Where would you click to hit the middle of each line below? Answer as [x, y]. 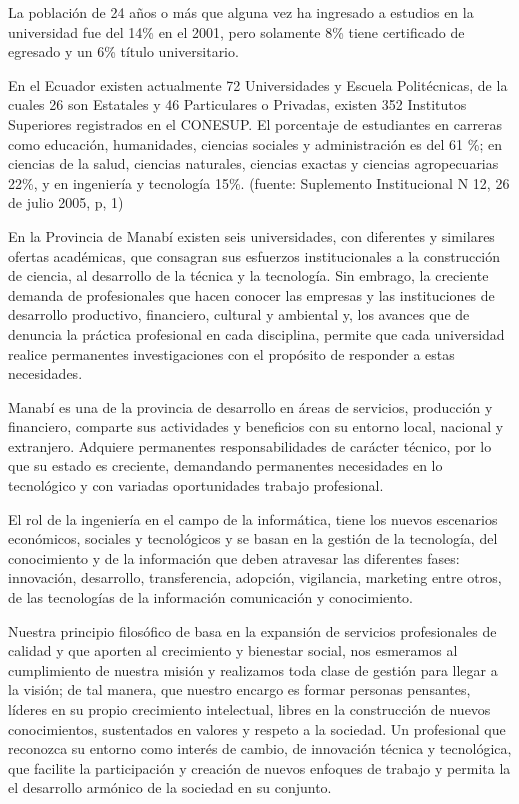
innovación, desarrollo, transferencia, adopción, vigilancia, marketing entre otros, [255, 577]
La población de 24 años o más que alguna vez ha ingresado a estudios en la [241, 12]
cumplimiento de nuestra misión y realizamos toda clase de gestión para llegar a [253, 669]
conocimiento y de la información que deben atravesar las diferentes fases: [234, 557]
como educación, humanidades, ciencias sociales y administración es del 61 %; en [255, 143]
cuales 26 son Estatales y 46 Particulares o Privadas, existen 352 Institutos [237, 104]
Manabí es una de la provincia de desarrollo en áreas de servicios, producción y [250, 406]
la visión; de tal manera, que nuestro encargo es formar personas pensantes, [239, 689]
